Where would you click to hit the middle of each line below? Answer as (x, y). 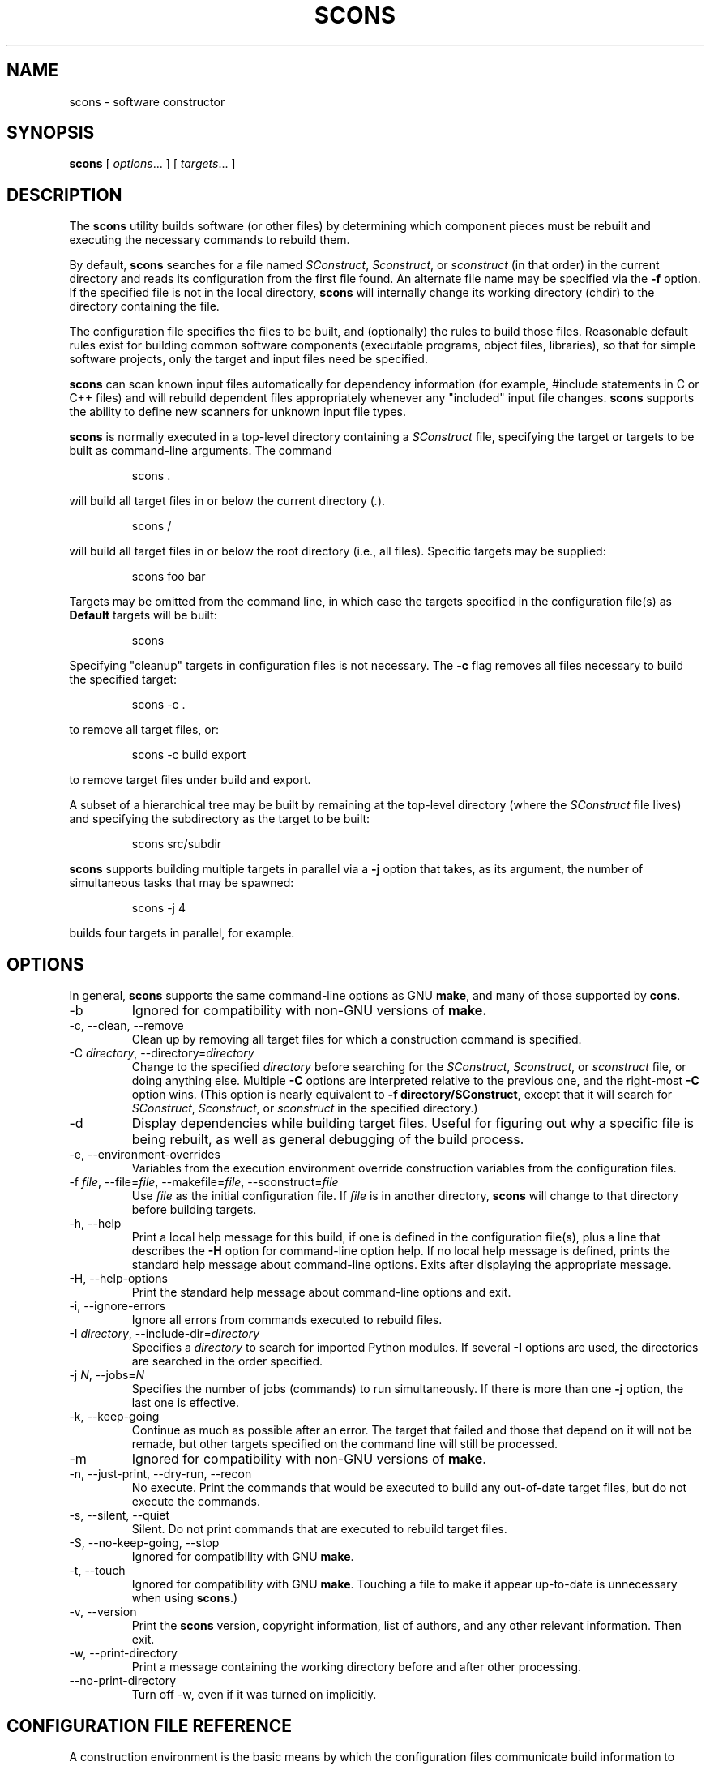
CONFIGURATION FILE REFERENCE (150, 1725)
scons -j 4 (158, 908)
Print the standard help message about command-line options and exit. (321, 1292)
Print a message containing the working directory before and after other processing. (357, 1667)
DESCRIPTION (64, 195)
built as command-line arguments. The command (201, 451)
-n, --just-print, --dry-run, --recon (160, 1474)
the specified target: (123, 679)
